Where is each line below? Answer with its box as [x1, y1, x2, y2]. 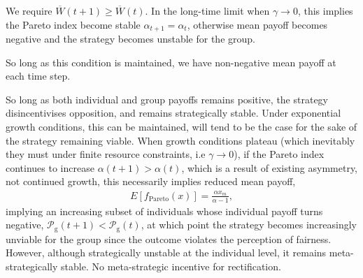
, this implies [297, 3, 353, 17]
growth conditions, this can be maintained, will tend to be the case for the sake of [6, 119, 357, 134]
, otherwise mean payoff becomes [187, 17, 328, 31]
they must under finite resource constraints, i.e [6, 147, 206, 161]
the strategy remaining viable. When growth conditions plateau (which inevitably [6, 133, 355, 147]
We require [6, 3, 52, 17]
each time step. [6, 68, 71, 83]
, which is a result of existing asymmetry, [181, 160, 357, 175]
